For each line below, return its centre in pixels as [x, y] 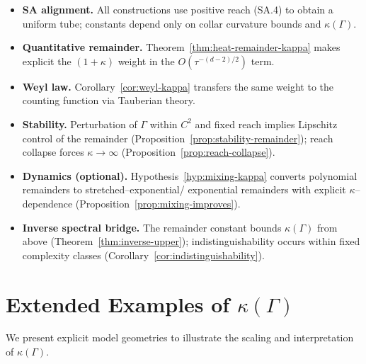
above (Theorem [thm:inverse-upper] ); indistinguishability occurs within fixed [191, 241]
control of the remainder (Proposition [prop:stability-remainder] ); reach [178, 138]
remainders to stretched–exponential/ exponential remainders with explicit [184, 189]
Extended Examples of [118, 303]
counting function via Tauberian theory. [109, 100]
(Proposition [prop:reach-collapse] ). [198, 152]
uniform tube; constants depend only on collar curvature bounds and [172, 23]
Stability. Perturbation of [80, 124]
